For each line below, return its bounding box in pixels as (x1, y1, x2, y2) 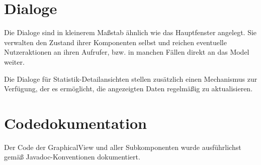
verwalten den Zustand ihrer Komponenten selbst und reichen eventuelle (4, 37, 227, 47)
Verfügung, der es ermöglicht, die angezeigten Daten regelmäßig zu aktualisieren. (4, 83, 253, 94)
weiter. (4, 56, 25, 67)
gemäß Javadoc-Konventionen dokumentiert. (4, 151, 140, 162)
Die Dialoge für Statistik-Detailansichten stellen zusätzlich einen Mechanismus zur (4, 73, 257, 84)
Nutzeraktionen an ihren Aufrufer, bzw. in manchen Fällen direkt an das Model (4, 47, 249, 57)
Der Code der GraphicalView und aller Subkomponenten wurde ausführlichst (4, 141, 241, 152)
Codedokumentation (4, 112, 147, 133)
